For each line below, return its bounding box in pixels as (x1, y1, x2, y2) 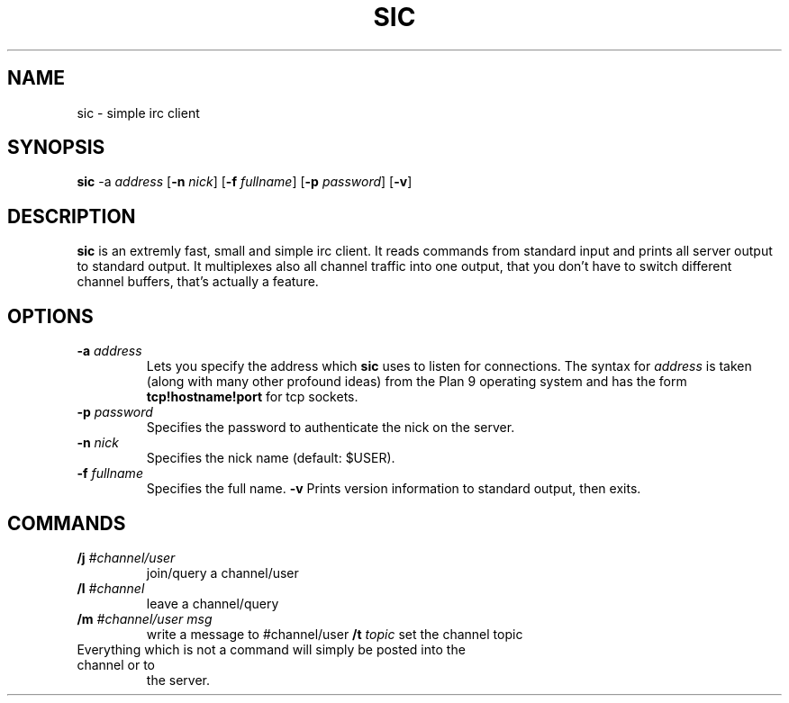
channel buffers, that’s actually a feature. (77, 274, 319, 290)
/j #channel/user (77, 549, 176, 565)
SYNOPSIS (7, 136, 105, 159)
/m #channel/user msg (77, 610, 213, 626)
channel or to (77, 656, 156, 672)
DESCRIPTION (7, 204, 136, 228)
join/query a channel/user (146, 564, 299, 581)
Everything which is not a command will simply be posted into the (77, 641, 466, 657)
